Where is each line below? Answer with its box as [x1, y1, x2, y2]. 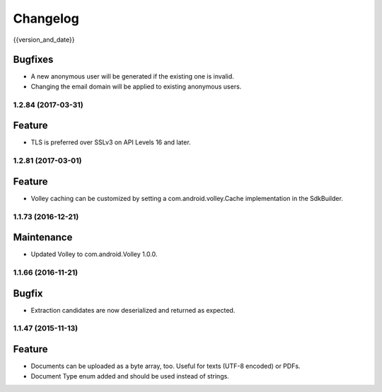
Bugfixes [13, 54, 54, 66]
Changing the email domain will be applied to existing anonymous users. [30, 82, 242, 91]
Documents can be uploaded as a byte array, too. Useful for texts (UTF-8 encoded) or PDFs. [30, 362, 301, 371]
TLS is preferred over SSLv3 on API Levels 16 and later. [30, 138, 191, 146]
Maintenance [13, 231, 73, 243]
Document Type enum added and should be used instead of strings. [30, 371, 229, 380]
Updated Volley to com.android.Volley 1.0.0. [30, 250, 158, 258]
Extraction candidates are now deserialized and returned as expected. [30, 306, 236, 314]
